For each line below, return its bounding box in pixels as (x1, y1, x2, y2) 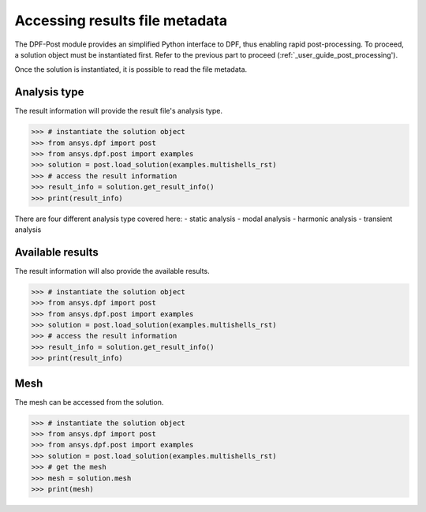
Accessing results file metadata (14, 12, 228, 29)
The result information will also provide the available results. (14, 266, 210, 275)
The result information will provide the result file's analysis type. (14, 107, 222, 116)
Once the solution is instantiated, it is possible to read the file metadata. (14, 65, 248, 74)
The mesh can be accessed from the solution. (14, 397, 164, 406)
